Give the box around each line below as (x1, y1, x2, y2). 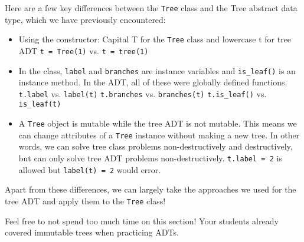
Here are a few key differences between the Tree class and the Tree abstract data (5, 2, 298, 14)
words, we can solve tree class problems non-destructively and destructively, (18, 140, 293, 153)
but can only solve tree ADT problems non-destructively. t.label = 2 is (18, 152, 282, 164)
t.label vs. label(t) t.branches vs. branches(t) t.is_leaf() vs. (18, 87, 267, 100)
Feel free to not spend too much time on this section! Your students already (5, 214, 279, 227)
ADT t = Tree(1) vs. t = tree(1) (18, 44, 149, 57)
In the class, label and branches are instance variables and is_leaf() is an (18, 64, 296, 77)
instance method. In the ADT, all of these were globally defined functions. (18, 76, 287, 88)
